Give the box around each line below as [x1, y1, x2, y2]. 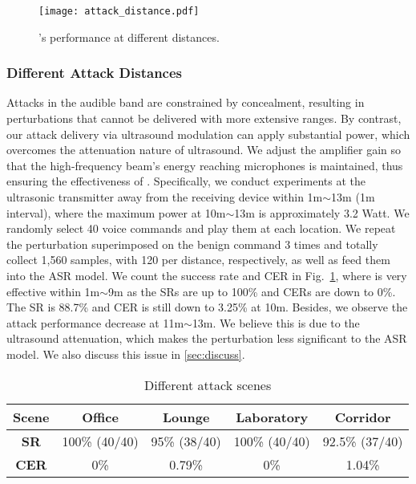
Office [82, 407, 119, 426]
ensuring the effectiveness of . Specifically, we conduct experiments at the [6, 173, 366, 189]
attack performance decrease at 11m [6, 314, 184, 331]
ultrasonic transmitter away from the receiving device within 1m [6, 189, 323, 205]
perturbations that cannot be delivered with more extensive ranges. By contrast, [6, 110, 402, 127]
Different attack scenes [144, 375, 272, 394]
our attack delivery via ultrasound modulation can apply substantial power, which [6, 125, 410, 142]
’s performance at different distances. [38, 28, 220, 45]
